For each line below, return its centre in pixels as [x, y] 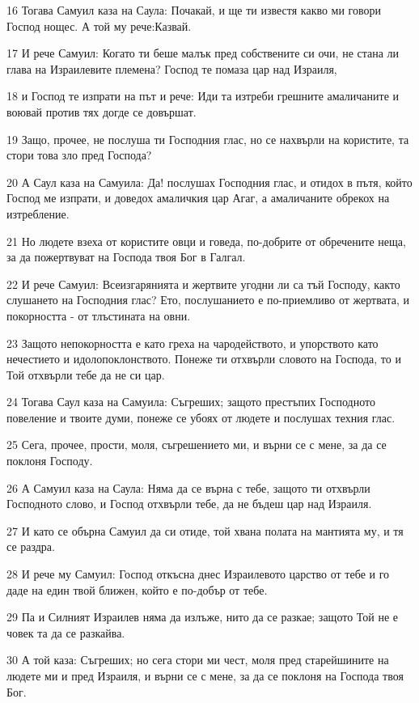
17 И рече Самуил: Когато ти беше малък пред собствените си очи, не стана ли [203, 53]
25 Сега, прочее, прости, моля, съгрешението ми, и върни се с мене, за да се [197, 445]
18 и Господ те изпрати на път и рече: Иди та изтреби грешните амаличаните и [203, 96]
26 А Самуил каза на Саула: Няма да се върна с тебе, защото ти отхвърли [188, 487]
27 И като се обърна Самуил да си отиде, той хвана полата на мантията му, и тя [205, 530]
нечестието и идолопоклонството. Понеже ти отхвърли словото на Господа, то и [204, 359]
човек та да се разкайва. [66, 632]
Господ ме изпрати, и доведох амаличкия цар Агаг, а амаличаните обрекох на [198, 198]
